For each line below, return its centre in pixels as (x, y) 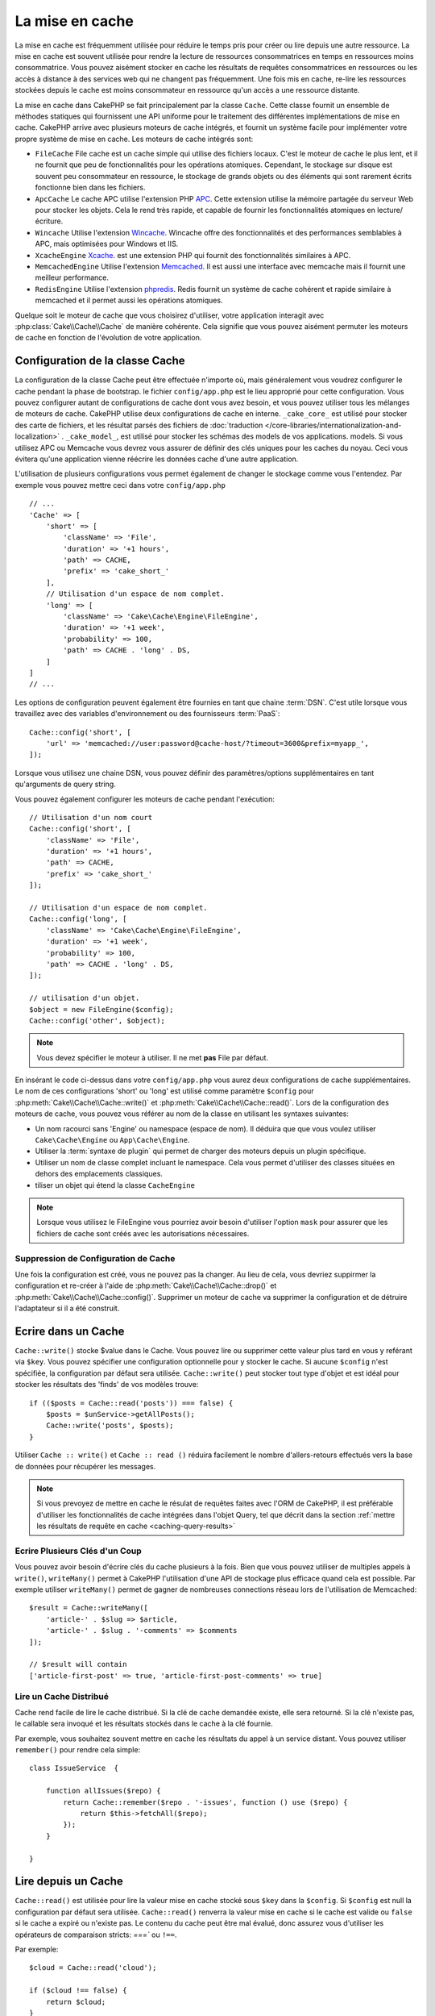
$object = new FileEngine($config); (101, 1009)
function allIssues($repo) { (103, 1791)
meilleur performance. (72, 277)
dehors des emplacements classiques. (99, 1174)
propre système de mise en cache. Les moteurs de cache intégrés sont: (134, 139)
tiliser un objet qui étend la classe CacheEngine (115, 1185)
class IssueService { (74, 1768)
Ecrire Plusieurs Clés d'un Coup (79, 1551)
